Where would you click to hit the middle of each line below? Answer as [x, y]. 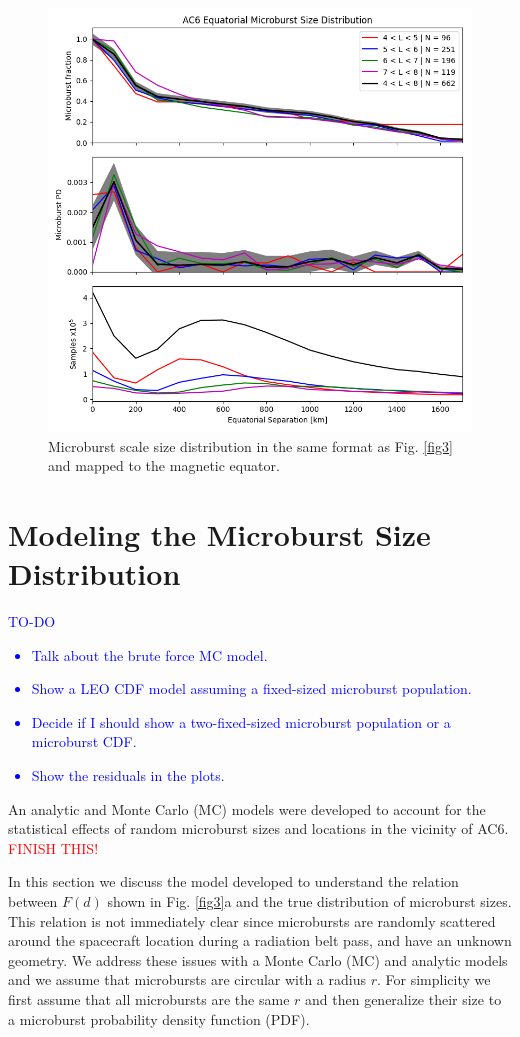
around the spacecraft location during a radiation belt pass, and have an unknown [260, 940]
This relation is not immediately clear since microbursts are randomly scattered [252, 920]
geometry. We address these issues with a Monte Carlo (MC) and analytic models [258, 959]
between [33, 901]
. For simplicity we [433, 979]
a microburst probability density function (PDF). [159, 1018]
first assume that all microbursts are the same [149, 999]
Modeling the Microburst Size [219, 533]
